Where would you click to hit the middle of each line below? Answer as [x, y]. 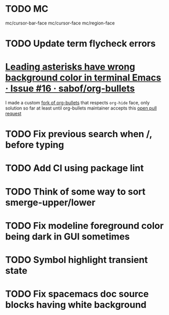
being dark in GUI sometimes [67, 236]
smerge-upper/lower [50, 202]
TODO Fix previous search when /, [79, 134]
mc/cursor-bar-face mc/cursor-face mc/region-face [60, 23]
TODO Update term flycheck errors [81, 44]
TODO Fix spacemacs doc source [77, 294]
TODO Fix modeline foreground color [84, 226]
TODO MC [27, 9]
